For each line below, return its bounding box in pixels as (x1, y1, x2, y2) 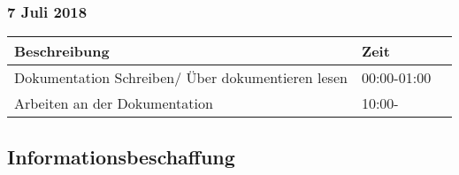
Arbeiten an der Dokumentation (14, 93, 213, 114)
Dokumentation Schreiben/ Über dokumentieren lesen (14, 67, 348, 88)
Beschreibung (14, 41, 110, 62)
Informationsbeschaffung (7, 142, 235, 170)
